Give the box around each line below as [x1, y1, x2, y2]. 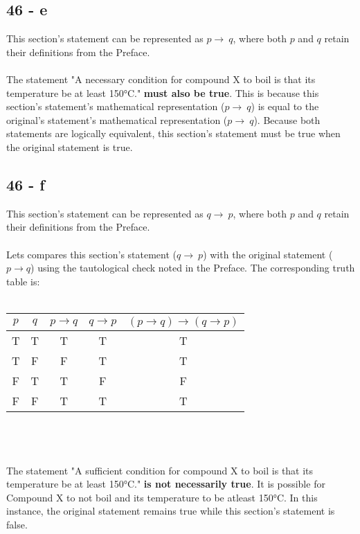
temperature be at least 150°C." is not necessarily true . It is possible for [6, 477, 325, 491]
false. [6, 517, 28, 532]
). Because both [253, 112, 321, 127]
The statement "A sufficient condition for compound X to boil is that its [6, 463, 314, 477]
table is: [6, 274, 40, 288]
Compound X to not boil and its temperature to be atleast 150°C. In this [6, 490, 318, 504]
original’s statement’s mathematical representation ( [6, 112, 228, 127]
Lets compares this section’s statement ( [6, 247, 177, 261]
